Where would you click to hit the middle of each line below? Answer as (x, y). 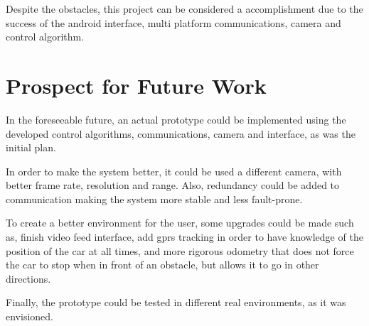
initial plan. (31, 147)
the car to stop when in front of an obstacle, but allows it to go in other (162, 265)
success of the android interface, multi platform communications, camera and (173, 22)
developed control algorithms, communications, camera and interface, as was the (181, 133)
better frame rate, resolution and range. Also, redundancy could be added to (173, 185)
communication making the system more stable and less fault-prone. (154, 199)
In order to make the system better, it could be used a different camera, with (174, 171)
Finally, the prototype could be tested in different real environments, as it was (176, 302)
